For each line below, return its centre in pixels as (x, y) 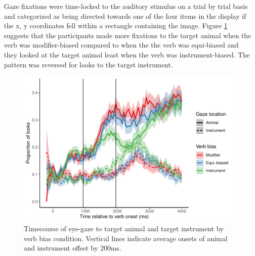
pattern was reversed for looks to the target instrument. (88, 64)
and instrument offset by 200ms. (73, 248)
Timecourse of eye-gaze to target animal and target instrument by (124, 229)
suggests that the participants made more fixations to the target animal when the (127, 35)
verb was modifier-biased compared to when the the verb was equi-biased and (121, 45)
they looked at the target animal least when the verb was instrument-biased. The (127, 54)
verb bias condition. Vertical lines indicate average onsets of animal (126, 238)
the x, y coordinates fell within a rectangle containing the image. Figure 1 (116, 26)
